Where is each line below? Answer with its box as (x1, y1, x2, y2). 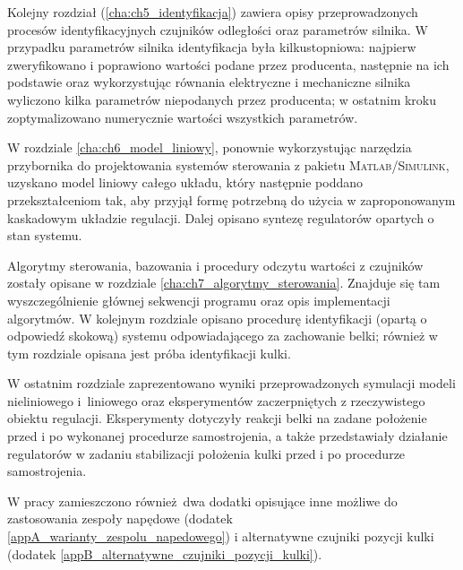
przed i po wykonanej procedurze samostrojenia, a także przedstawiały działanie (7, 427, 448, 445)
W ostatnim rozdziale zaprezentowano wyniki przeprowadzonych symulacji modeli (7, 374, 456, 393)
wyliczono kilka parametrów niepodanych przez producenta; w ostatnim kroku (7, 90, 437, 108)
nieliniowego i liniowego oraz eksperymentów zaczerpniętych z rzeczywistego (7, 391, 425, 410)
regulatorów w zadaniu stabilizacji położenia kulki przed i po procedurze (7, 444, 406, 462)
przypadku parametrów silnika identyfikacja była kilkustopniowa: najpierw (7, 38, 416, 56)
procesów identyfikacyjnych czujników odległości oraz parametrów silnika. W (7, 20, 428, 39)
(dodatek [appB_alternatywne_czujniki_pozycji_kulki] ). (7, 544, 322, 563)
